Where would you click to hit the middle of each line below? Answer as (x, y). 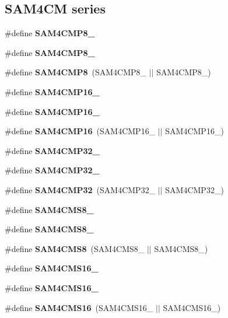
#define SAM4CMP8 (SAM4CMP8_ (76, 72)
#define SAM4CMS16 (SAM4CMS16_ (79, 307)
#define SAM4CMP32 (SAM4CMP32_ (80, 189)
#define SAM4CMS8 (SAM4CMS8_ (75, 248)
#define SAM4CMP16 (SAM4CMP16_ (80, 131)
